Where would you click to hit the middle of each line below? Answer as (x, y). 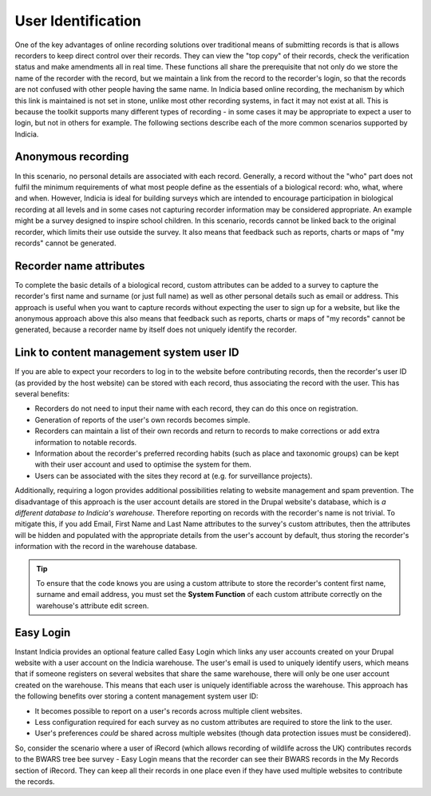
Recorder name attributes (80, 266)
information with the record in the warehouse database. (106, 547)
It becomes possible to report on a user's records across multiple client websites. (168, 710)
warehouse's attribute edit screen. (93, 605)
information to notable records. (86, 442)
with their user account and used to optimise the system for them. (143, 464)
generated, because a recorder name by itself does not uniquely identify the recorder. (156, 330)
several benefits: (42, 394)
